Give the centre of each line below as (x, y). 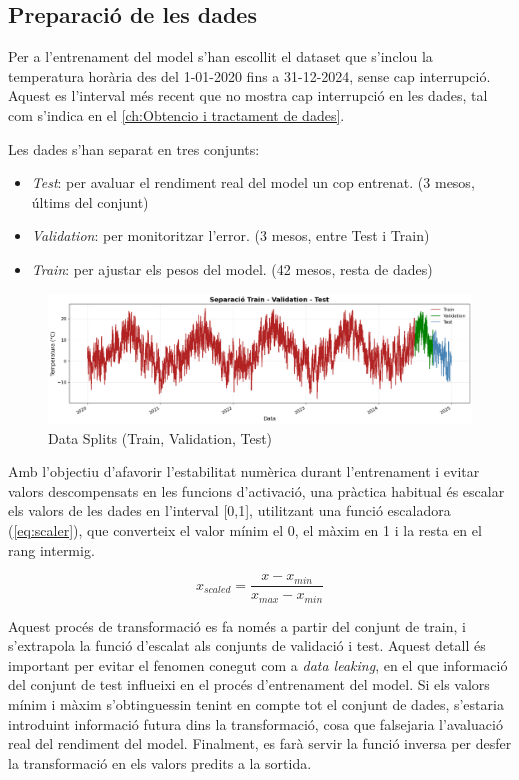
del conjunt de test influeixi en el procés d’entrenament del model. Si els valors (249, 684)
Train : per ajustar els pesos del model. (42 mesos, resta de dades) (232, 268)
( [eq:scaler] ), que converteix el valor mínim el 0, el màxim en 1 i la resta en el (245, 529)
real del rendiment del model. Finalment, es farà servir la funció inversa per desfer (260, 743)
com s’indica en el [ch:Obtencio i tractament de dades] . (176, 114)
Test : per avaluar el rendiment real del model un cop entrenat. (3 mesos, (253, 182)
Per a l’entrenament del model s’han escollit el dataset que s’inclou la (220, 56)
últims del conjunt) (90, 201)
